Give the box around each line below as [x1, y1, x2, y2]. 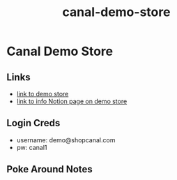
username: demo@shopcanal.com [16, 135, 116, 144]
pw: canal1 [16, 143, 47, 151]
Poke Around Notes [6, 163, 93, 175]
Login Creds [6, 117, 61, 129]
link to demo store [16, 90, 69, 98]
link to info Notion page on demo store [16, 97, 128, 105]
